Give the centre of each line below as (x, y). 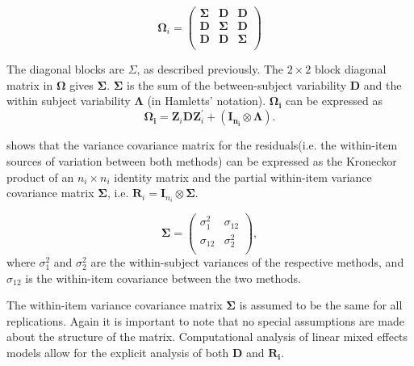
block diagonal (350, 69)
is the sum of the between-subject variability (236, 84)
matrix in (30, 84)
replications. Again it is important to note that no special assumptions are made (205, 320)
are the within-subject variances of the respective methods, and (247, 261)
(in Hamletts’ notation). (207, 101)
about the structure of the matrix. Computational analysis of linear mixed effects (207, 337)
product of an (40, 177)
